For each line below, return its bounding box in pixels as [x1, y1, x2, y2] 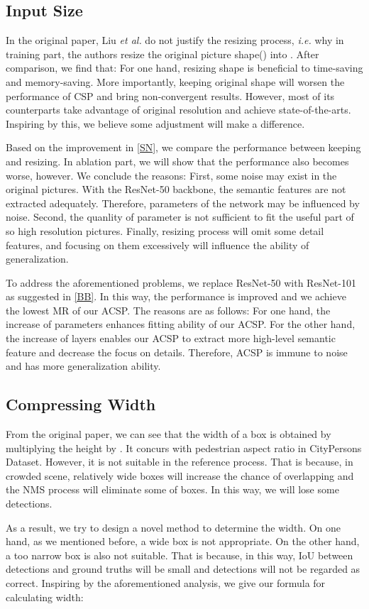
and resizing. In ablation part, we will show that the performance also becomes [6, 153, 349, 168]
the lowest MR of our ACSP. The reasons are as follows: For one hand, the [6, 302, 331, 317]
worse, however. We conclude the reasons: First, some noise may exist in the [6, 168, 337, 182]
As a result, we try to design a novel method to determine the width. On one [6, 520, 341, 534]
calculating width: [6, 589, 84, 604]
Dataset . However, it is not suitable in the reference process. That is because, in [6, 454, 353, 469]
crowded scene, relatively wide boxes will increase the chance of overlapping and [6, 468, 354, 483]
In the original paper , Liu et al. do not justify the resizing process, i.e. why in [6, 33, 344, 48]
